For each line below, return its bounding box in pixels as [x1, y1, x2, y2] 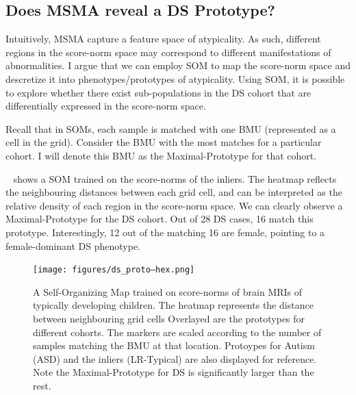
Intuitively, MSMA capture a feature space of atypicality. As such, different [5, 31, 321, 46]
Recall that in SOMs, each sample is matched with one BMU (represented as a [5, 121, 336, 136]
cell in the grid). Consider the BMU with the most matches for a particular [5, 135, 322, 149]
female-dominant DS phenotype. [5, 238, 140, 253]
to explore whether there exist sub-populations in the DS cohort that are [5, 85, 311, 99]
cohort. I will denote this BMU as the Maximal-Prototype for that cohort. [5, 148, 317, 162]
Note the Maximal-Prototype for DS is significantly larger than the [33, 365, 314, 379]
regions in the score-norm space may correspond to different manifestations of [5, 44, 331, 59]
